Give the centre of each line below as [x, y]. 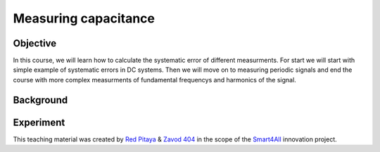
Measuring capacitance [84, 18]
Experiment [39, 122]
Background [40, 100]
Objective [35, 43]
